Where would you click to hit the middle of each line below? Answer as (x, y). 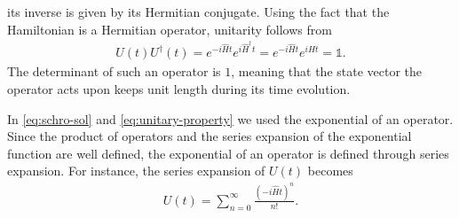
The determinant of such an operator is (114, 71)
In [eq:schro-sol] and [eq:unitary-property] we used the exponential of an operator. (230, 118)
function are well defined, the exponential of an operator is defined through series (228, 153)
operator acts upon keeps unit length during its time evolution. (179, 89)
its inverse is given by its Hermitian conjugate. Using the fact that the (198, 12)
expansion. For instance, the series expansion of (136, 171)
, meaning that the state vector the (327, 71)
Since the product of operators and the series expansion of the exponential (210, 136)
